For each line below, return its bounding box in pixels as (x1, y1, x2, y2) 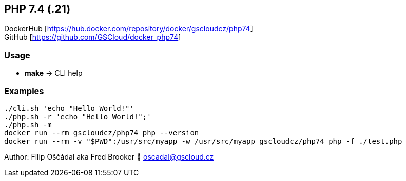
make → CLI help (25, 69, 83, 78)
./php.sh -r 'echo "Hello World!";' (4, 112, 151, 121)
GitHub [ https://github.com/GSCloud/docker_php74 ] (4, 33, 181, 42)
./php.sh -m (4, 120, 52, 129)
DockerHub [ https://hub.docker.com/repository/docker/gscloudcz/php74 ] (4, 24, 253, 33)
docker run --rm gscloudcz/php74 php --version (4, 128, 199, 137)
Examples (4, 85, 44, 96)
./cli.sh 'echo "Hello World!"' (4, 104, 134, 112)
